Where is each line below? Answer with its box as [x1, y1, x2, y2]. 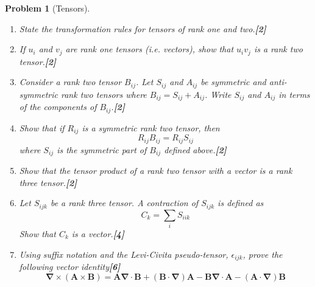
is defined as [218, 196, 264, 209]
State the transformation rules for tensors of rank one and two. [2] [19, 22, 266, 35]
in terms [278, 88, 310, 100]
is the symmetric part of [57, 143, 147, 156]
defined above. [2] [164, 143, 227, 156]
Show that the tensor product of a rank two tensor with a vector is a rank [19, 164, 292, 176]
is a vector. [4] [71, 227, 124, 240]
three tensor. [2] [19, 176, 77, 188]
